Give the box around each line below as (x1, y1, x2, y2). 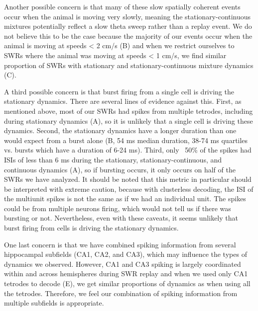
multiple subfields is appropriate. (4, 298, 104, 308)
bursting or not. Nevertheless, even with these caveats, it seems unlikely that (4, 213, 238, 223)
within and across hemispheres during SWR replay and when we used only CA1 (4, 268, 248, 279)
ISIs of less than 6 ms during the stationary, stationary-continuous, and (4, 154, 222, 164)
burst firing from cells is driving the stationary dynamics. (4, 223, 179, 233)
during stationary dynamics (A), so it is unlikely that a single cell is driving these (4, 115, 253, 126)
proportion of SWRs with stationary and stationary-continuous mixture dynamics (4, 60, 254, 70)
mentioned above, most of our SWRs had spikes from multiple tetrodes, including (4, 105, 253, 116)
